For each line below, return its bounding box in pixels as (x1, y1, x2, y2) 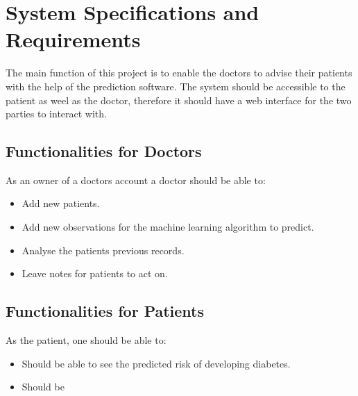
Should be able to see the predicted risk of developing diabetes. (22, 356, 291, 370)
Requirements (6, 25, 141, 53)
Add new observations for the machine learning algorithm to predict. (22, 220, 314, 234)
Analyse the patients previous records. (22, 242, 185, 257)
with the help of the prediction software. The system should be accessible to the (6, 79, 346, 93)
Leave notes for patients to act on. (22, 266, 168, 281)
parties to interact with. (6, 106, 107, 121)
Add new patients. (22, 196, 100, 211)
